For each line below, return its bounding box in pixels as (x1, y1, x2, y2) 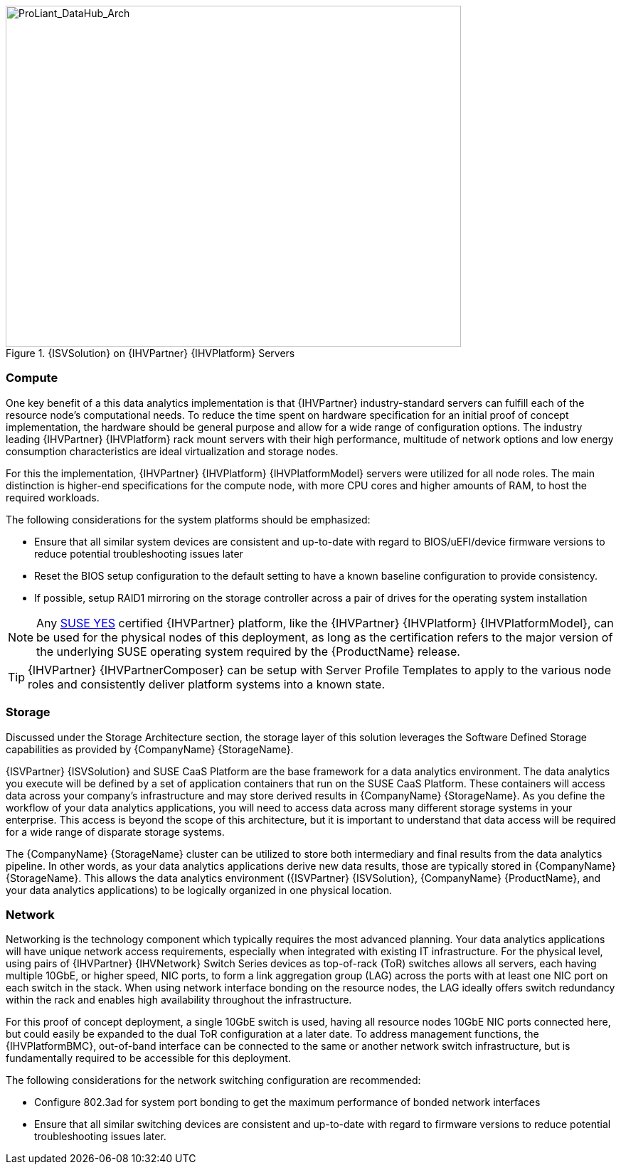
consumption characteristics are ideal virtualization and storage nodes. (6, 445, 339, 457)
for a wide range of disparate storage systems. (6, 825, 225, 838)
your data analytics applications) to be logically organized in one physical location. (6, 883, 393, 896)
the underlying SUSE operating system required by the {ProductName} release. (36, 644, 460, 659)
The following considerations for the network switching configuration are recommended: (6, 1074, 421, 1087)
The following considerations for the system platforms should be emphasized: (6, 513, 371, 526)
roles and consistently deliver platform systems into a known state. (28, 676, 386, 691)
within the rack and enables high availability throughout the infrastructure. (6, 994, 352, 1006)
